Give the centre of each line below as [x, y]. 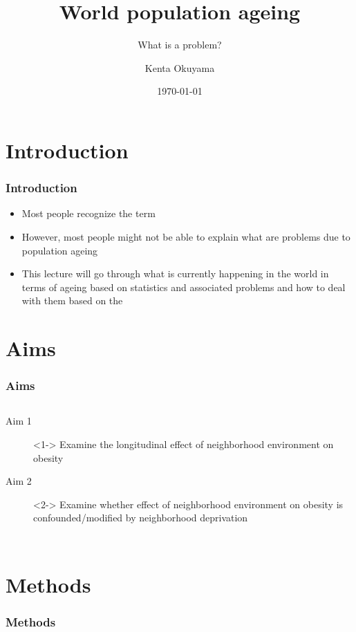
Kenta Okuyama [180, 67]
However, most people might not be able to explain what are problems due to [186, 236]
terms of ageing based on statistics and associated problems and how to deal [184, 287]
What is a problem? [180, 45]
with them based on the [72, 300]
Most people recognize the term [88, 213]
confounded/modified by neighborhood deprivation [141, 518]
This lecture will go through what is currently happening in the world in [175, 273]
